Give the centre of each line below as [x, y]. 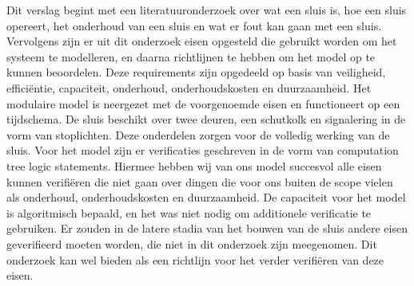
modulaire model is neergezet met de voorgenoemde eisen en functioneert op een [203, 103]
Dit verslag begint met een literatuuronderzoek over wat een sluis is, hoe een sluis [207, 10]
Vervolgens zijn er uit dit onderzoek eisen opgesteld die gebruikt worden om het [202, 41]
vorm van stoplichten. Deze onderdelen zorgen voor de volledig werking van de [198, 134]
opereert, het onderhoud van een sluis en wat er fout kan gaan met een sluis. [194, 25]
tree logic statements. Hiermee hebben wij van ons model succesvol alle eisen [194, 165]
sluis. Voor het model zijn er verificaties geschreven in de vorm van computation [203, 150]
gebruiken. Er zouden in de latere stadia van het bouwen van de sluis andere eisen [207, 228]
